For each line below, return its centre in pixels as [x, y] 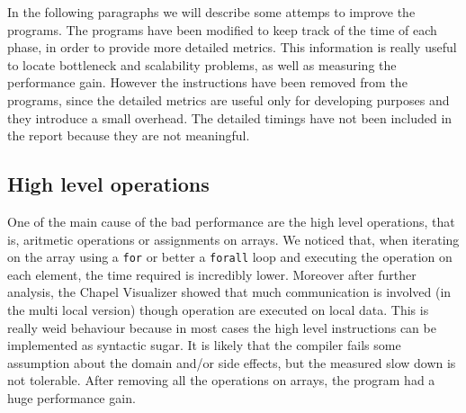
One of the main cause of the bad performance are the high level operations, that [231, 221]
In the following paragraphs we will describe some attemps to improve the [211, 12]
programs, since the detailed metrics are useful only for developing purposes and [229, 99]
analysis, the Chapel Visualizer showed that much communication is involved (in [229, 292]
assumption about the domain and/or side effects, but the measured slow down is [232, 362]
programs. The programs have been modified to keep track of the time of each [222, 29]
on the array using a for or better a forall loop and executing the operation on [230, 257]
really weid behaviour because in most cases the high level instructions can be [222, 327]
